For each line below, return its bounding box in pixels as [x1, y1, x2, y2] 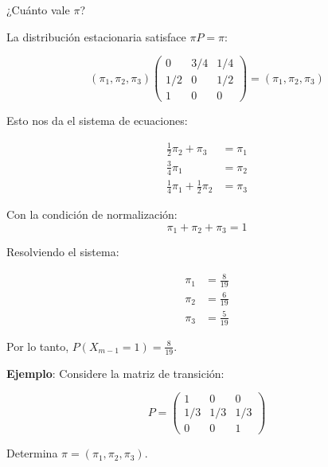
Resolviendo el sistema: [6, 243, 119, 260]
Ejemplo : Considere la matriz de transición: [6, 364, 225, 381]
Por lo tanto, [6, 337, 69, 354]
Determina [6, 445, 58, 461]
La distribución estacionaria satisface [6, 28, 186, 45]
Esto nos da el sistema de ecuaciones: [6, 112, 188, 129]
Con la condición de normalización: [6, 206, 178, 223]
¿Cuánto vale [6, 2, 70, 18]
